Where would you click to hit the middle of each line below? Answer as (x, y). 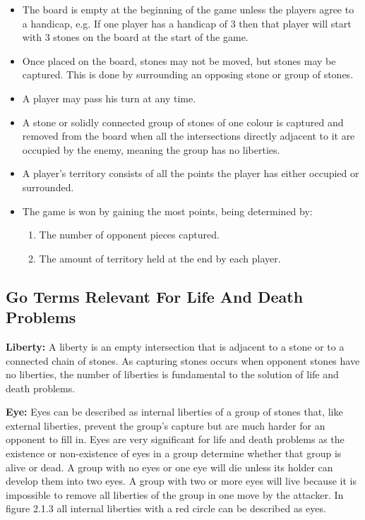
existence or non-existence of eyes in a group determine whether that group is (174, 453)
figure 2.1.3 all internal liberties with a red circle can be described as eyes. (166, 508)
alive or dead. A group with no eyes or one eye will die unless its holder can (169, 467)
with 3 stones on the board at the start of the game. (135, 37)
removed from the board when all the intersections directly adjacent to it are (189, 136)
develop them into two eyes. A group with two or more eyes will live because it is (181, 481)
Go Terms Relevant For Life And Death (155, 296)
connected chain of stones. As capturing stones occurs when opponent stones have (183, 360)
